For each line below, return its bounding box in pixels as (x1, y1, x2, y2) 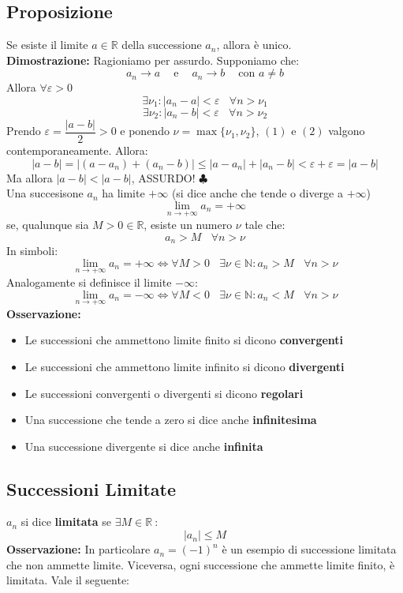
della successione (121, 36, 202, 53)
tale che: (244, 216, 285, 233)
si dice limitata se (21, 513, 111, 530)
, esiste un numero (144, 216, 233, 233)
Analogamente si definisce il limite (6, 273, 172, 290)
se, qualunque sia (6, 216, 89, 233)
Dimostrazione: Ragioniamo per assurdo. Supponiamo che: (6, 51, 300, 68)
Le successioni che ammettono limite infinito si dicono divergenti (24, 358, 345, 374)
